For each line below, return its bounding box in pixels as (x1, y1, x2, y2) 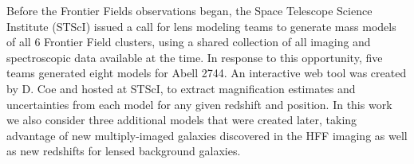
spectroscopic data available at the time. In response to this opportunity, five (6, 49, 383, 65)
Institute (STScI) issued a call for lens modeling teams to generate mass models (6, 18, 396, 34)
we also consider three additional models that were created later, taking (6, 111, 357, 128)
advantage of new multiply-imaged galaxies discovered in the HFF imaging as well (6, 127, 408, 143)
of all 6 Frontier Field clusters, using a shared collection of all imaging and (6, 33, 371, 50)
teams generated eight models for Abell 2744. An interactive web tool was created (6, 64, 407, 81)
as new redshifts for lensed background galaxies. (6, 143, 241, 159)
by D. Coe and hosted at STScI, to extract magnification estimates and (6, 80, 356, 96)
